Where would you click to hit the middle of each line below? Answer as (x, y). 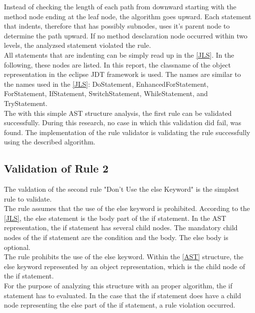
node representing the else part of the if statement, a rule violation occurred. (120, 305)
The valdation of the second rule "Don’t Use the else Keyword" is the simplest (122, 189)
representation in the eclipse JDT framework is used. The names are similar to (123, 74)
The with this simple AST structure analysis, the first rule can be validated (118, 113)
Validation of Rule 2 (56, 168)
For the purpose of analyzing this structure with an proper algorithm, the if (118, 286)
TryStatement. (26, 103)
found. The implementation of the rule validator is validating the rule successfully (127, 132)
